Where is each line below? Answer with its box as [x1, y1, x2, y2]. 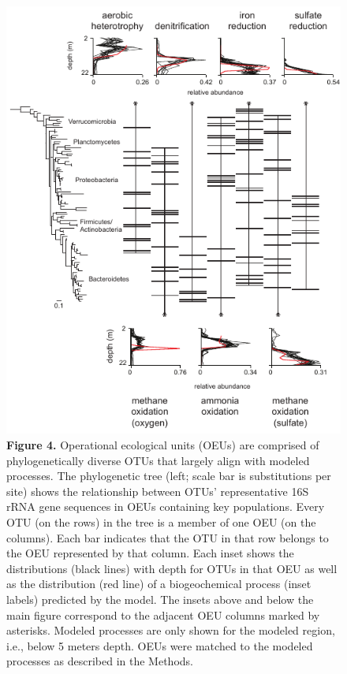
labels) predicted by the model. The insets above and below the [6, 591, 314, 608]
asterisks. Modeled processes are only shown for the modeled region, [6, 622, 335, 639]
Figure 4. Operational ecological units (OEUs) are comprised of [6, 437, 319, 453]
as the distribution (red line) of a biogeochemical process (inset [6, 575, 312, 592]
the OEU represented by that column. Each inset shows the [6, 545, 294, 561]
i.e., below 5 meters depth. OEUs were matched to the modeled [6, 637, 313, 654]
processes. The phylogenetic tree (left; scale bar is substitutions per [6, 467, 331, 484]
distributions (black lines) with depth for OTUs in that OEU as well [6, 560, 338, 576]
